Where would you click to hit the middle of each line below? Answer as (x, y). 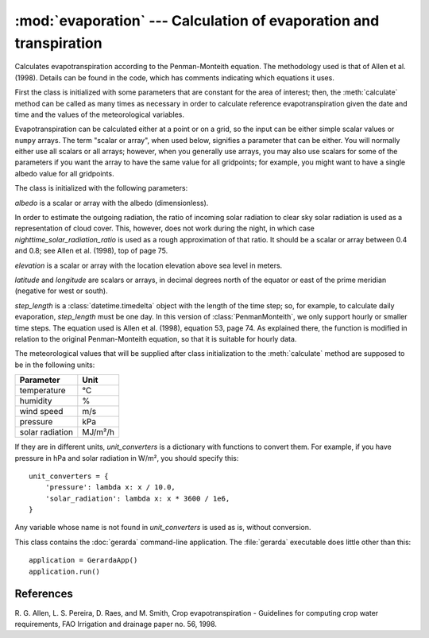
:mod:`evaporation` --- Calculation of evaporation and (197, 21)
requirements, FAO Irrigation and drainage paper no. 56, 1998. (116, 624)
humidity (36, 401)
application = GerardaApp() (83, 561)
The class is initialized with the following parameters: (101, 188)
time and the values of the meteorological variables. (100, 114)
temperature (43, 391)
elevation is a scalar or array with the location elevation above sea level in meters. (149, 265)
